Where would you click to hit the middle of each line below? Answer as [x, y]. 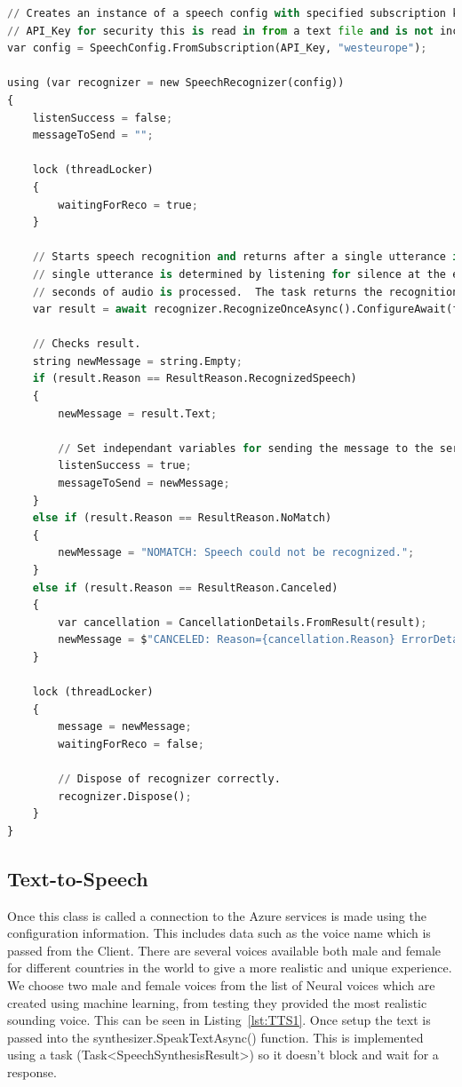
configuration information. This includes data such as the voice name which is [219, 933]
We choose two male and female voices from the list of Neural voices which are [221, 985]
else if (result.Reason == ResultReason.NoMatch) [182, 518]
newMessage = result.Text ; [138, 413]
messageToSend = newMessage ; [144, 484]
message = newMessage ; [125, 727]
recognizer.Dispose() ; [125, 796]
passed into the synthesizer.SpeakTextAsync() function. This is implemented [215, 1037]
